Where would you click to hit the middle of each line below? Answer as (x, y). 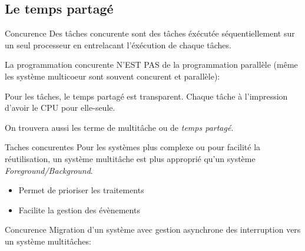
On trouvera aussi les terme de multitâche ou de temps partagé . (119, 127)
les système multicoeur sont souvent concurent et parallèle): (112, 76)
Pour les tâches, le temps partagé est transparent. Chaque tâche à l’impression (146, 96)
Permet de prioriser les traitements (81, 190)
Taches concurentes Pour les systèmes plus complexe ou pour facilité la (133, 147)
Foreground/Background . (49, 170)
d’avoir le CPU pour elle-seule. (60, 108)
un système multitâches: (48, 241)
